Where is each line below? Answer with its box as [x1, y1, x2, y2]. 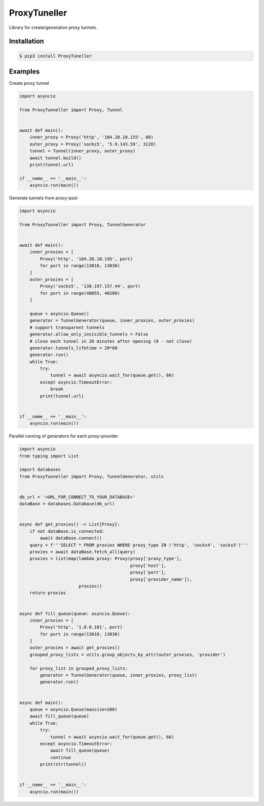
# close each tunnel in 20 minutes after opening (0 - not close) [29, 338, 193, 344]
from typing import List [19, 453, 79, 459]
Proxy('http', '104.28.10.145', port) [40, 256, 133, 261]
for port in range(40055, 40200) [40, 290, 120, 296]
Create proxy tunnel [9, 80, 49, 86]
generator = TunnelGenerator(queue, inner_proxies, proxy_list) [40, 672, 198, 678]
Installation [9, 37, 44, 46]
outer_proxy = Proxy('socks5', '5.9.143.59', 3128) [29, 141, 156, 147]
